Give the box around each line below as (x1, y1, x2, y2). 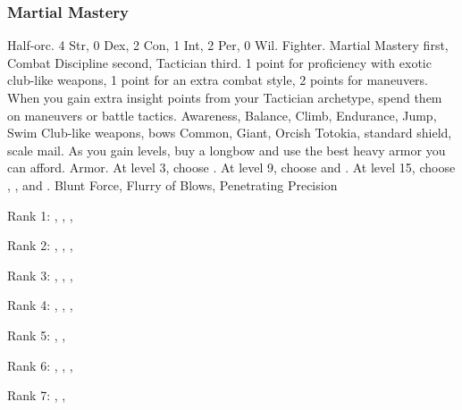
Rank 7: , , (7, 386, 66, 405)
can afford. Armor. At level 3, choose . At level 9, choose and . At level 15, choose (7, 158, 456, 177)
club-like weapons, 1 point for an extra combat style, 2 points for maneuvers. (7, 71, 429, 89)
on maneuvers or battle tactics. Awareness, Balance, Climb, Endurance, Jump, (7, 105, 437, 124)
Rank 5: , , (7, 325, 66, 344)
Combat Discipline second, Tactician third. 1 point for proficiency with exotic (7, 53, 432, 71)
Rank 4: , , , (7, 296, 73, 314)
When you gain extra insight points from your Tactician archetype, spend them (7, 88, 442, 106)
